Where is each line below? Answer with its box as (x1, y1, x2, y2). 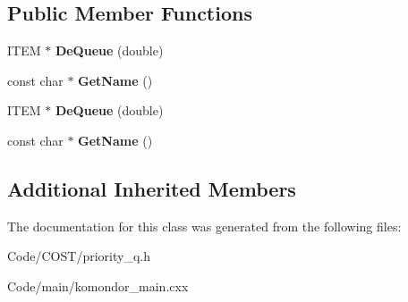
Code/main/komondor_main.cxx (7, 276, 189, 295)
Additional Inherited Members (7, 174, 296, 202)
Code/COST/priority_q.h (7, 247, 150, 265)
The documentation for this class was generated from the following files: (7, 216, 402, 235)
